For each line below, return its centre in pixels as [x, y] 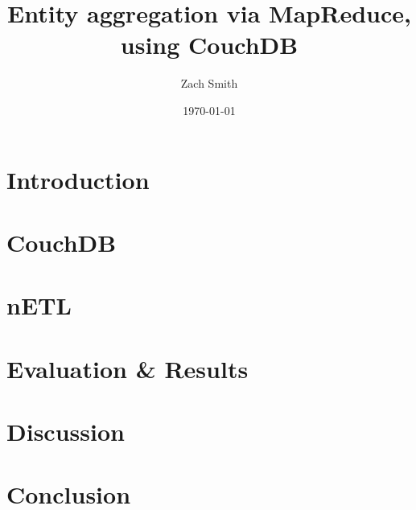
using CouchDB [209, 45]
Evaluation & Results [128, 368]
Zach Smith [209, 83]
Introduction [78, 179]
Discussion [66, 431]
